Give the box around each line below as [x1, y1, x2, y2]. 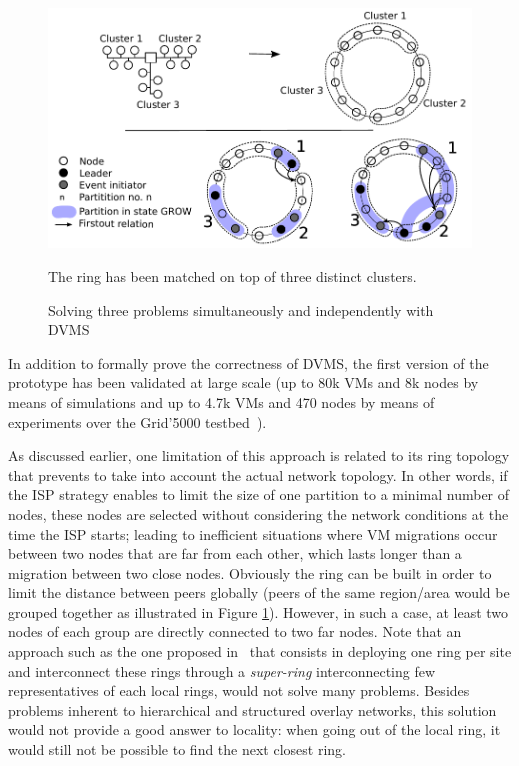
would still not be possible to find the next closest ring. [8, 739, 346, 760]
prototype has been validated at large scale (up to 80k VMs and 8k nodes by [8, 372, 479, 393]
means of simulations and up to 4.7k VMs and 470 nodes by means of [8, 391, 435, 412]
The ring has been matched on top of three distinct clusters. [48, 265, 417, 286]
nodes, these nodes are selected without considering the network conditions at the [8, 503, 509, 524]
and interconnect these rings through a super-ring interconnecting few [8, 660, 436, 681]
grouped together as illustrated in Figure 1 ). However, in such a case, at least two [8, 601, 509, 622]
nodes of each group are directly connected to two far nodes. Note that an [8, 621, 462, 642]
